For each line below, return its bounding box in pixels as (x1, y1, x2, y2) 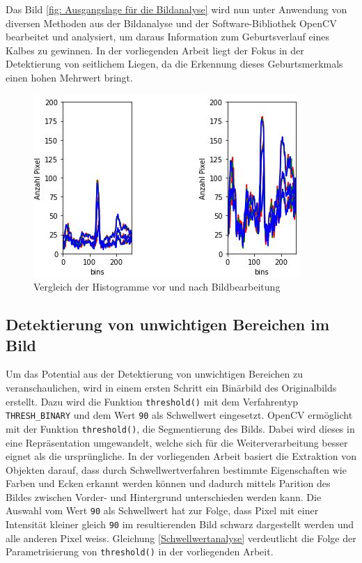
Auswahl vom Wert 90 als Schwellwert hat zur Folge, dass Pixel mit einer (6, 503, 319, 518)
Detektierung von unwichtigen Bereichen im (6, 314, 330, 335)
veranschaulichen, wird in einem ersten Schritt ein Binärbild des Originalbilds (6, 380, 337, 394)
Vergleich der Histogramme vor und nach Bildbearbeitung (33, 279, 281, 294)
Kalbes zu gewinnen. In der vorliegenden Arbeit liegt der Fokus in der (6, 43, 304, 57)
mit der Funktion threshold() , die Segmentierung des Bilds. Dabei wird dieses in (6, 421, 355, 435)
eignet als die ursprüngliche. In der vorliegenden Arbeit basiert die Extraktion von (6, 449, 356, 463)
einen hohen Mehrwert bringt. (6, 70, 133, 84)
